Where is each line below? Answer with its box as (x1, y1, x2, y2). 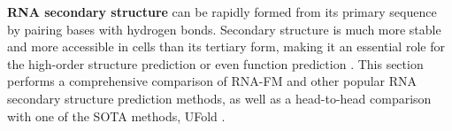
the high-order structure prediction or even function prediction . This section (7, 54, 424, 73)
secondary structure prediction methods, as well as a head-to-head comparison (7, 89, 432, 107)
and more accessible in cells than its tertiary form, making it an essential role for (7, 37, 445, 56)
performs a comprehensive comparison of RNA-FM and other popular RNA (7, 72, 418, 90)
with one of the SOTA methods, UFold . (7, 106, 226, 125)
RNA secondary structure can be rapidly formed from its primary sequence (7, 3, 437, 20)
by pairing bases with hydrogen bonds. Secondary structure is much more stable (7, 19, 441, 38)
